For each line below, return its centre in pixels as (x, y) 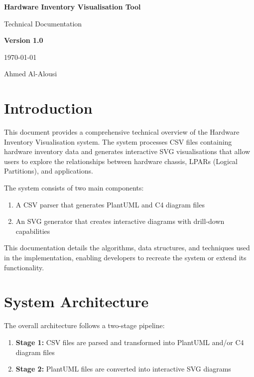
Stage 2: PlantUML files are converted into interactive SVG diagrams (123, 369)
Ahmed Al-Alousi (31, 74)
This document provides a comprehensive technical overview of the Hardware (122, 132)
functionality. (24, 267)
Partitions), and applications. (49, 171)
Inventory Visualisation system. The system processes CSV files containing (118, 141)
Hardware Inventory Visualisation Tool (72, 6)
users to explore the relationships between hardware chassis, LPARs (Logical (121, 161)
